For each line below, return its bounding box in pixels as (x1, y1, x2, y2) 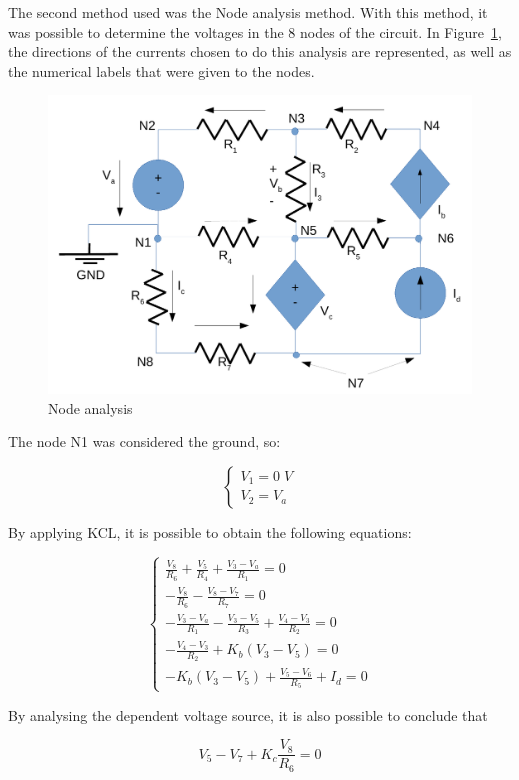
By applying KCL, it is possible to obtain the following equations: (8, 521, 412, 542)
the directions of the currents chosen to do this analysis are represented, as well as (8, 41, 512, 62)
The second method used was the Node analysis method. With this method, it (8, 2, 488, 22)
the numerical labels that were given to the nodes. (8, 60, 315, 81)
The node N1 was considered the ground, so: (8, 431, 281, 452)
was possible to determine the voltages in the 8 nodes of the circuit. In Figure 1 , (8, 21, 502, 42)
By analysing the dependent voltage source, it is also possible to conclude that (8, 704, 488, 725)
